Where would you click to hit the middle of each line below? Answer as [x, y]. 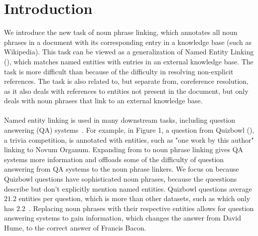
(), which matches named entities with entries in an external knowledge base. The [129, 61]
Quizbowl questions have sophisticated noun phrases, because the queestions [121, 179]
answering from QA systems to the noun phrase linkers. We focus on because [122, 169]
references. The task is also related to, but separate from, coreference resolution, [126, 81]
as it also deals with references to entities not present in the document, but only [126, 91]
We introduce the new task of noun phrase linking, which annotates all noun [121, 32]
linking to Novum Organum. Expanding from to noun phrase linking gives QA [124, 149]
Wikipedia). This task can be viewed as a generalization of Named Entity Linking [129, 52]
